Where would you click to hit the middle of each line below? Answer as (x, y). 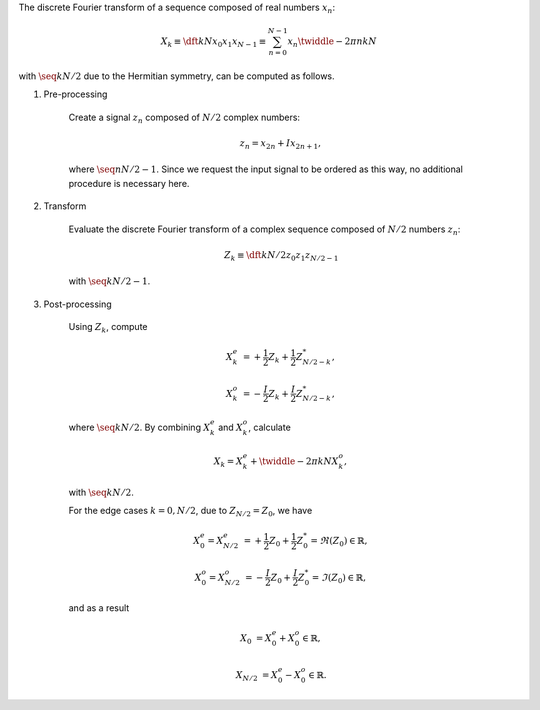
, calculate (270, 427)
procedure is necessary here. (129, 183)
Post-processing (77, 304)
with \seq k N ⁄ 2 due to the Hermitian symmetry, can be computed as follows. (176, 76)
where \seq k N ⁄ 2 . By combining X (139, 427)
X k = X (228, 463)
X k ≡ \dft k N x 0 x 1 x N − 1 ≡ (213, 42)
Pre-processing (75, 94)
